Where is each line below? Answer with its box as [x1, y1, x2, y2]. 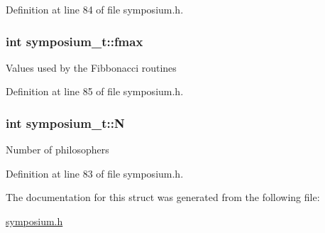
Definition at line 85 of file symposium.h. [6, 84, 184, 99]
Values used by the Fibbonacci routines [6, 60, 177, 75]
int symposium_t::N [6, 114, 125, 131]
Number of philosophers [6, 142, 109, 157]
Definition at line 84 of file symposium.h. [6, 2, 184, 16]
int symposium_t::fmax [6, 32, 143, 50]
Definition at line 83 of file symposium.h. [6, 166, 184, 180]
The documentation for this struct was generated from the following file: [6, 190, 320, 205]
